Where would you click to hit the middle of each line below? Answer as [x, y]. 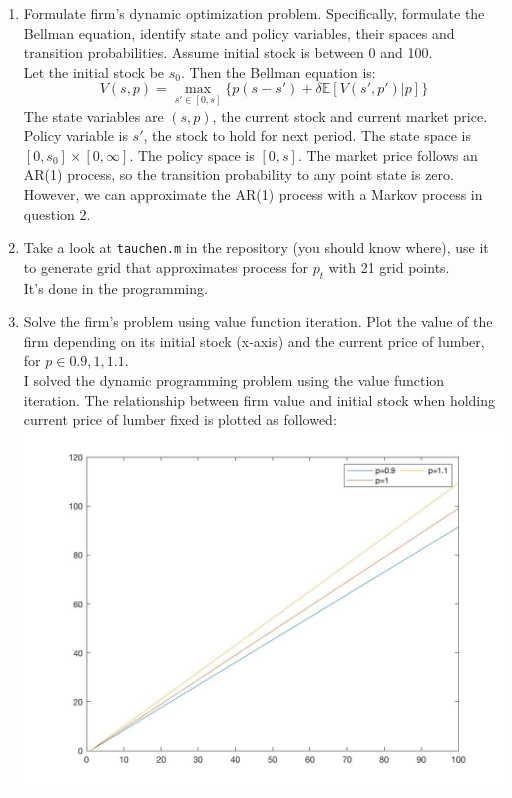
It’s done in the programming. [115, 287]
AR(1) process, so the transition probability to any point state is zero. [238, 174]
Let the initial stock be [94, 71]
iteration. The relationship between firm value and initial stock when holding [259, 399]
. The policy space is [192, 154]
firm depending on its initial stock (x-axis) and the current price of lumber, [254, 340]
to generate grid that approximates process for [166, 266]
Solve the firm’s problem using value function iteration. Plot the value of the [258, 321]
